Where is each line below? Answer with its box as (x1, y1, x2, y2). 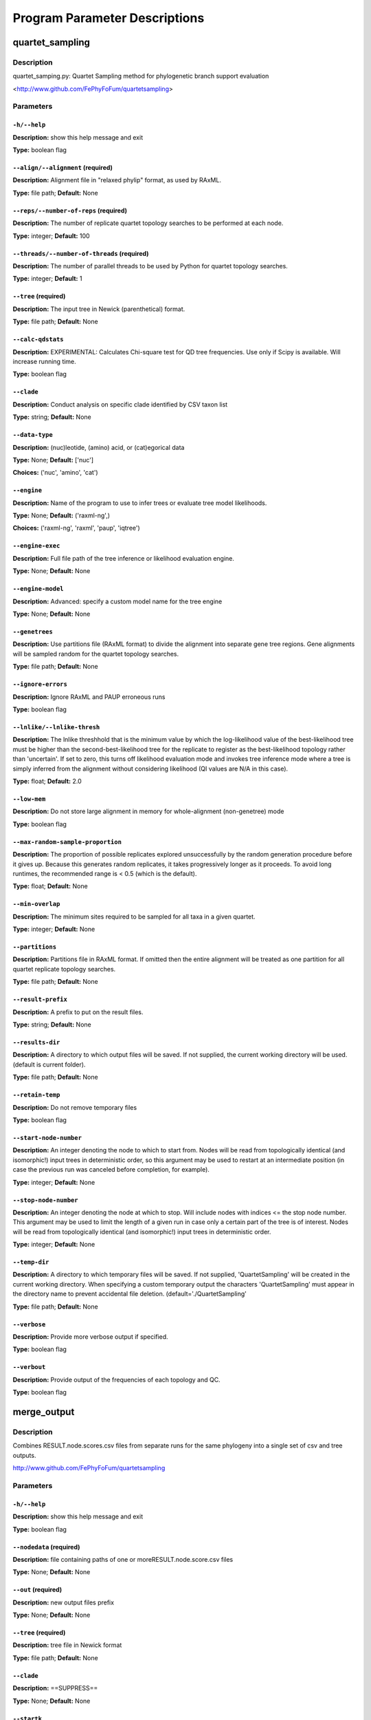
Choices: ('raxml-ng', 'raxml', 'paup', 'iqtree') (12, 524, 140, 533)
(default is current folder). (12, 1060, 86, 1068)
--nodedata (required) (12, 1542, 80, 1551)
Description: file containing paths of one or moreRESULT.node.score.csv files (12, 1555, 234, 1563)
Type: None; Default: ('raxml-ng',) (12, 511, 110, 519)
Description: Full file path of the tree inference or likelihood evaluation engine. (12, 554, 235, 562)
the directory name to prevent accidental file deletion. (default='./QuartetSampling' (12, 1290, 247, 1298)
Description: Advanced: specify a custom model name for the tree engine (12, 597, 223, 605)
